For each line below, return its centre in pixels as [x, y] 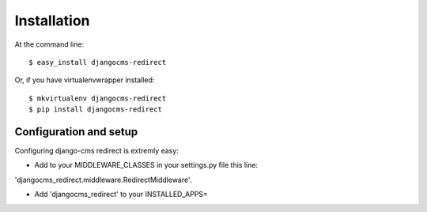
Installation [52, 21]
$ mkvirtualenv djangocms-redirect [98, 98]
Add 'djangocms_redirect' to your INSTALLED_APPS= [121, 195]
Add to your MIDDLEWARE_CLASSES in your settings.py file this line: [146, 165]
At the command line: [49, 44]
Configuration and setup [76, 132]
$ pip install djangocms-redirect [95, 110]
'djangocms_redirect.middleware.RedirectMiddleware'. [103, 180]
